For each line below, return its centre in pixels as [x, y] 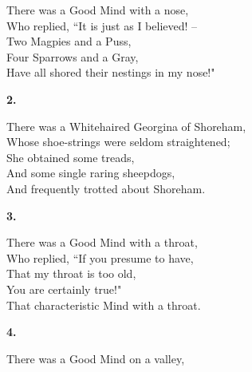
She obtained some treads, [71, 157]
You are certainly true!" [64, 289]
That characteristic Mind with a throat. [104, 305]
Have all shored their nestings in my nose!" [111, 72]
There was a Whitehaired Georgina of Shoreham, [126, 126]
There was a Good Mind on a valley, [96, 358]
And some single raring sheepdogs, [91, 173]
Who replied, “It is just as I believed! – [102, 25]
